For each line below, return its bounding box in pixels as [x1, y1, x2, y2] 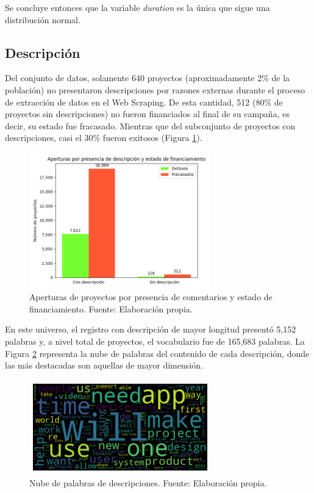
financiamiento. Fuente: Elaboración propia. [29, 302, 193, 315]
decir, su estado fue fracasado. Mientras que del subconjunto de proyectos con [5, 119, 296, 132]
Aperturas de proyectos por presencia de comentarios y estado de [29, 290, 273, 303]
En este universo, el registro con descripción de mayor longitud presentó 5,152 [5, 323, 296, 336]
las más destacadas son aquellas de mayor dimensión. [5, 359, 203, 372]
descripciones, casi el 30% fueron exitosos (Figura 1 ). [5, 131, 202, 144]
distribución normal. [5, 13, 80, 26]
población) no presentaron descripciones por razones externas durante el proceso [5, 83, 305, 96]
